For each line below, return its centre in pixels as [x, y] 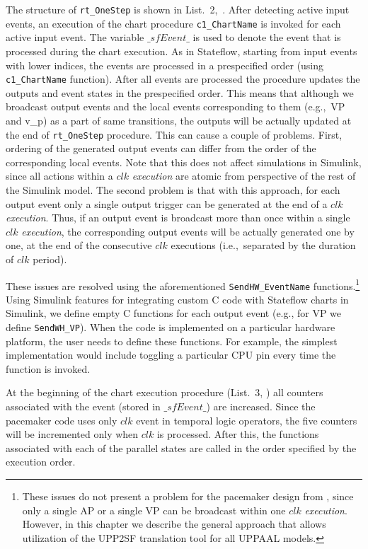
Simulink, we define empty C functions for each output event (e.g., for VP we [174, 313]
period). [50, 259]
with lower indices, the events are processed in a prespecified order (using [165, 65]
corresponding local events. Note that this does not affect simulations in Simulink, [184, 162]
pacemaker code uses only [62, 420]
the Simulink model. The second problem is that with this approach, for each [173, 189]
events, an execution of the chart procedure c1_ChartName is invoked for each [173, 23]
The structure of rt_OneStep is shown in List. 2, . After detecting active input [178, 9]
